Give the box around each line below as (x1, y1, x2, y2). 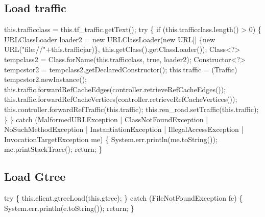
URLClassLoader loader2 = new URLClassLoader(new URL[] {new (4, 34, 215, 44)
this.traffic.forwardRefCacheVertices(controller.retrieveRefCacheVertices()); (4, 94, 237, 104)
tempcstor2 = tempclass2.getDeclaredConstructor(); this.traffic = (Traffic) (4, 64, 237, 74)
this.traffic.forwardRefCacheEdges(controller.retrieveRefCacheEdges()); (4, 84, 226, 94)
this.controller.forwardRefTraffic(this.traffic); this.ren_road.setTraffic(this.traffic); (4, 103, 259, 114)
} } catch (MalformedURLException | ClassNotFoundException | (4, 114, 208, 124)
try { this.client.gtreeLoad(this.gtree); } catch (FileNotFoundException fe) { (4, 193, 243, 203)
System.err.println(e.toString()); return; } (4, 202, 134, 213)
